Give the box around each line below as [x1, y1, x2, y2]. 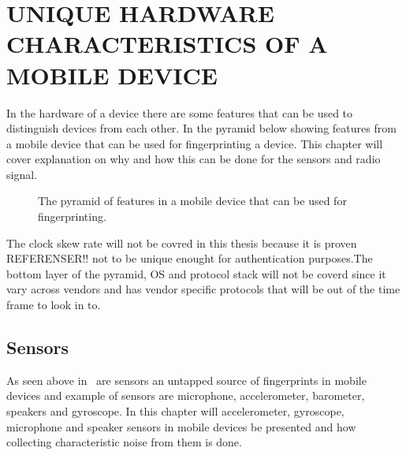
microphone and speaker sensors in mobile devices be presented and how [6, 418, 356, 434]
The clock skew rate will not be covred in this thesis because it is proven [6, 234, 357, 251]
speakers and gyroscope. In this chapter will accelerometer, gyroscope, [6, 403, 345, 420]
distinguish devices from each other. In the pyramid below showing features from [6, 120, 397, 136]
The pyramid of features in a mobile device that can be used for [38, 192, 347, 209]
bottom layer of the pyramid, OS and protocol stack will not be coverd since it [6, 265, 386, 282]
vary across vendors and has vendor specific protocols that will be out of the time [6, 281, 400, 297]
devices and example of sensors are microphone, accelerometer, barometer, [6, 387, 365, 404]
